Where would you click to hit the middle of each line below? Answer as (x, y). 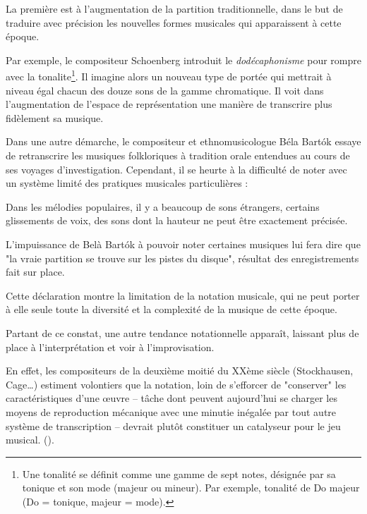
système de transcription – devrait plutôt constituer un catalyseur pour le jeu (173, 426)
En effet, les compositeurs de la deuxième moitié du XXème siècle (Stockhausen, (180, 371)
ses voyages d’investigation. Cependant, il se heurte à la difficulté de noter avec (176, 169)
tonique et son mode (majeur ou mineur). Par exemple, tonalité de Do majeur (191, 488)
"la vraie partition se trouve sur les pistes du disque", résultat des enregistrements (182, 258)
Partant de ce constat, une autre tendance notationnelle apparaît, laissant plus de (182, 332)
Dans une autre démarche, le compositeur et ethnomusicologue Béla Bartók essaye (183, 141)
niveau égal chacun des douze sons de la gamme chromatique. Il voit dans (165, 90)
